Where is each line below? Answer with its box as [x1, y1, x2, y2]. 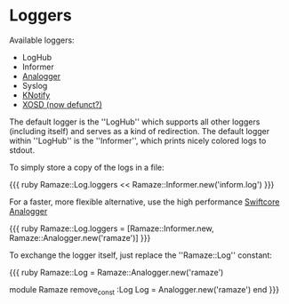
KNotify [21, 90, 51, 100]
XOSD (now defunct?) [21, 99, 102, 109]
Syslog [21, 80, 48, 91]
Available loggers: [9, 35, 75, 45]
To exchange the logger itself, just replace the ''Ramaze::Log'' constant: [9, 250, 273, 260]
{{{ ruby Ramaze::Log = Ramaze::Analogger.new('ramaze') [9, 267, 224, 277]
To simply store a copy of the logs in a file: [9, 162, 165, 172]
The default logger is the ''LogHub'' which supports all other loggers [9, 116, 261, 127]
